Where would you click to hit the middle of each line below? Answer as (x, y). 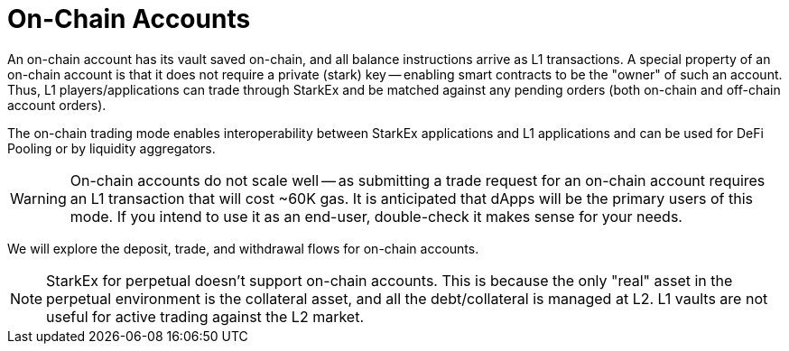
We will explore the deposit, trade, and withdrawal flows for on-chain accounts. (243, 248)
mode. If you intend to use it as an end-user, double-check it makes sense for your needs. (376, 216)
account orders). (57, 105)
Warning (38, 198)
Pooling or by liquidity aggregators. (111, 148)
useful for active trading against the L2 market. (205, 316)
